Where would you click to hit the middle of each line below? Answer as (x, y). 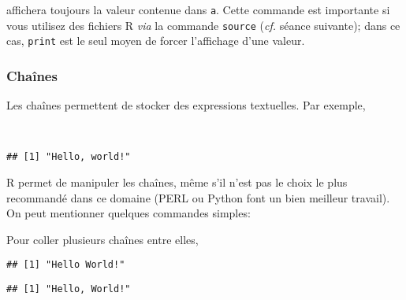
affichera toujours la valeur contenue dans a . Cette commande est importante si (198, 9)
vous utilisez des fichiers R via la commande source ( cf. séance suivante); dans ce (203, 25)
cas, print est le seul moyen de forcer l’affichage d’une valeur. (156, 41)
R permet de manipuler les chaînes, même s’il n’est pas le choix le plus (177, 182)
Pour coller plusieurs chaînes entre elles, (102, 239)
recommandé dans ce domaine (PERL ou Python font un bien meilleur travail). (198, 197)
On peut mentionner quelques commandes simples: (129, 213)
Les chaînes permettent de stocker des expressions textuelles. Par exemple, (186, 105)
